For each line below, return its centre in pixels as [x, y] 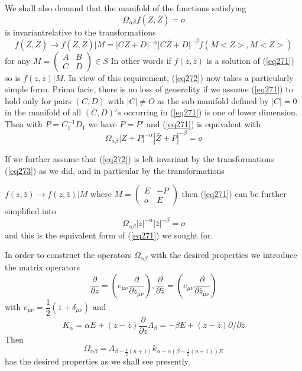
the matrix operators [42, 267]
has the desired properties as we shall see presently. [98, 361]
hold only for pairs [38, 100]
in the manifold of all [43, 112]
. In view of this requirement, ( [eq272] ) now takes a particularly [178, 77]
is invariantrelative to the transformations [80, 32]
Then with [24, 124]
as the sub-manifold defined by [213, 100]
